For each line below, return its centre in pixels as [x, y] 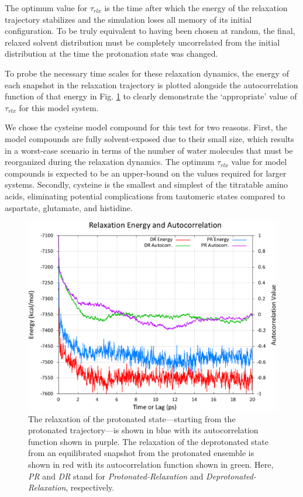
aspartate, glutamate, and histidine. [69, 207]
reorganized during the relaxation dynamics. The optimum [110, 162]
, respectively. [90, 487]
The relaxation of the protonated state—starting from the [132, 418]
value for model [259, 162]
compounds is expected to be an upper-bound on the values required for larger [146, 173]
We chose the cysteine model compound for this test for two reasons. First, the [146, 127]
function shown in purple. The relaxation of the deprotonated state [148, 441]
